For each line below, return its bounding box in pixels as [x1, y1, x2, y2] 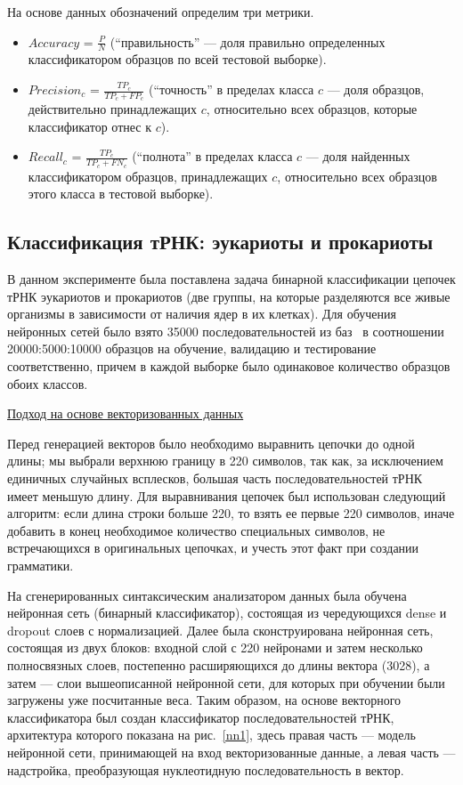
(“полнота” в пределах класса [132, 147, 293, 166]
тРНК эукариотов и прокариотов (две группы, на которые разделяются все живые [7, 287, 451, 305]
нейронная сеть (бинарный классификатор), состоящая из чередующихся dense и [7, 603, 447, 622]
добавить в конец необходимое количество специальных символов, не [7, 521, 386, 539]
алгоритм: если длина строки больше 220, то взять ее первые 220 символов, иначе [7, 504, 455, 522]
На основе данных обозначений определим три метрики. [7, 3, 314, 20]
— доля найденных [305, 147, 410, 166]
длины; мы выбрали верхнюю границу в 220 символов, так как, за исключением [7, 451, 443, 470]
